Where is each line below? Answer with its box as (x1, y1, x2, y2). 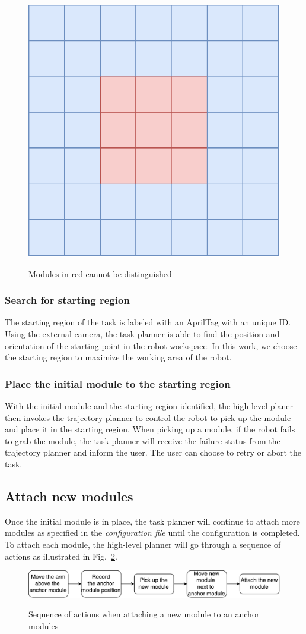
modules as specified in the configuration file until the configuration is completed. (5, 526, 300, 539)
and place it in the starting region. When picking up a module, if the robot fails (5, 423, 295, 435)
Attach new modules (5, 487, 133, 505)
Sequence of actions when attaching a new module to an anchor (28, 608, 260, 620)
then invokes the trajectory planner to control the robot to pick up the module (5, 411, 291, 423)
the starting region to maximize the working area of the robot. (5, 351, 232, 363)
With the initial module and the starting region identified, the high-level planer (5, 400, 293, 412)
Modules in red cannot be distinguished (28, 267, 172, 280)
